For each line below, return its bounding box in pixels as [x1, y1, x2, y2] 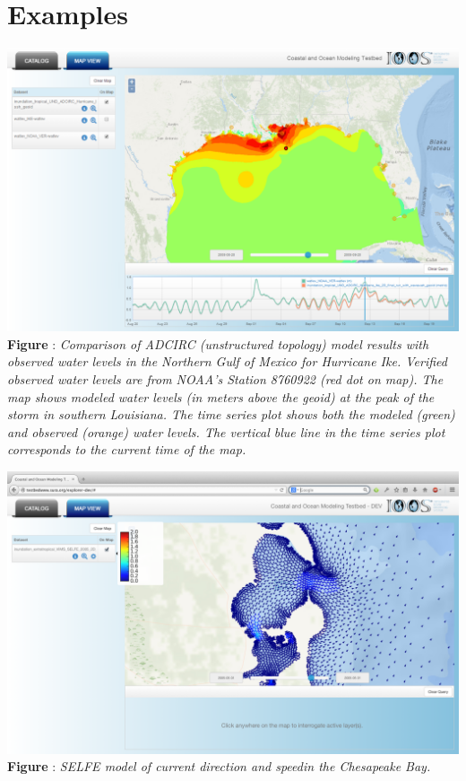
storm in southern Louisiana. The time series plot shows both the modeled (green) [7, 405, 455, 424]
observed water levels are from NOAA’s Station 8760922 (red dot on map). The [7, 369, 444, 388]
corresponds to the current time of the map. [7, 440, 246, 459]
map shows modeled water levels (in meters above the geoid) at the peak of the [7, 387, 435, 406]
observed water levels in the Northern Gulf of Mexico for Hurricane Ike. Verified [7, 352, 447, 371]
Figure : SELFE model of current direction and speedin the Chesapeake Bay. [7, 757, 431, 776]
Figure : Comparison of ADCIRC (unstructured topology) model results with [7, 334, 429, 353]
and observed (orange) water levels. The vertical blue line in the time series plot [7, 422, 445, 441]
